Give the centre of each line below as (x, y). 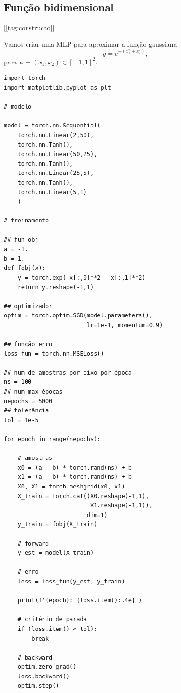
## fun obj (21, 240)
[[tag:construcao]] (29, 27)
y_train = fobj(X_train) (57, 525)
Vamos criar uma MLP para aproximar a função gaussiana (90, 43)
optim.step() (38, 686)
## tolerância (27, 411)
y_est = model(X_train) (56, 553)
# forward (33, 543)
